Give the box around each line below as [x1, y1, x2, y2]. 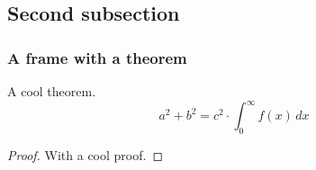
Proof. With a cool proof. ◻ [7, 145, 164, 164]
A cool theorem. [7, 82, 96, 100]
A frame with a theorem [7, 46, 187, 68]
